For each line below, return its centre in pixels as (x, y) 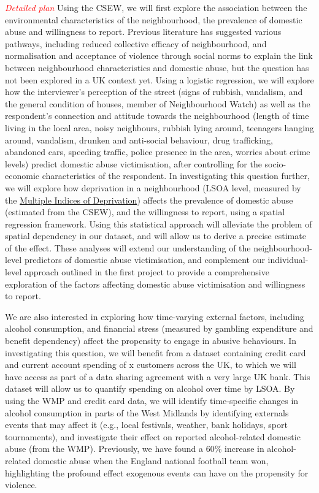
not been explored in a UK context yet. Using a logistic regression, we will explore (159, 79)
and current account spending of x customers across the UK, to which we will (151, 365)
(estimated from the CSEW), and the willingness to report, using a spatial (145, 212)
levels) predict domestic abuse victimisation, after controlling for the (133, 163)
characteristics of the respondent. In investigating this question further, (176, 176)
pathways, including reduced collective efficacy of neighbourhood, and (136, 43)
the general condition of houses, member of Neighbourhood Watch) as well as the (158, 103)
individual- (288, 260)
